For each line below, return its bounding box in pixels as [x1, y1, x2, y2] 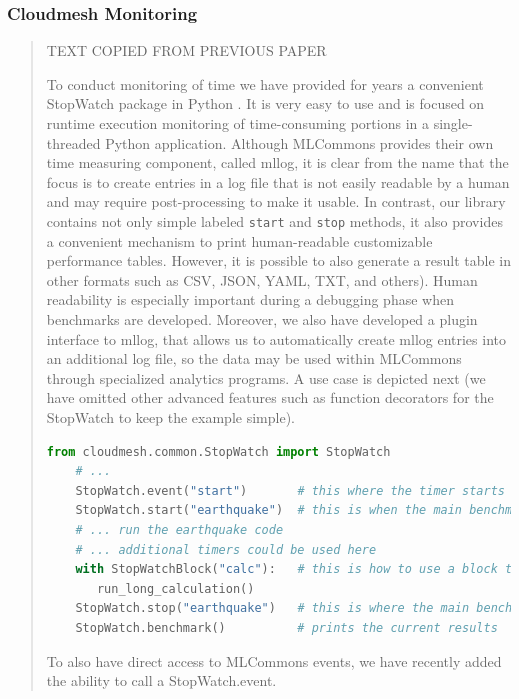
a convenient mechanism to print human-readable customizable [46, 230, 433, 251]
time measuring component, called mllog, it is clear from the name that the [46, 152, 509, 173]
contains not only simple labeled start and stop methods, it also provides [46, 210, 503, 231]
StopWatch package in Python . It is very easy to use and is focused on [46, 93, 485, 114]
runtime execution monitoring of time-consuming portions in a [46, 113, 429, 133]
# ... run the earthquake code [75, 522, 284, 537]
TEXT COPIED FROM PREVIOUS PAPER [46, 40, 327, 61]
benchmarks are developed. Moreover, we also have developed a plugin [46, 309, 478, 329]
